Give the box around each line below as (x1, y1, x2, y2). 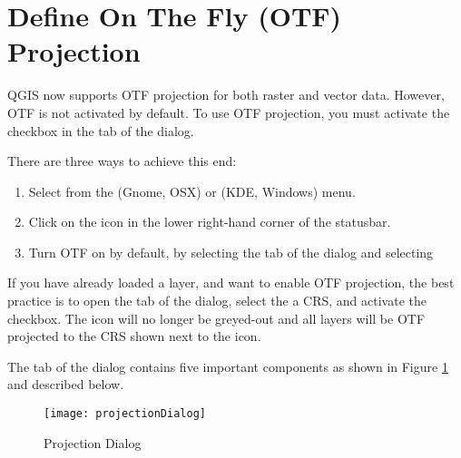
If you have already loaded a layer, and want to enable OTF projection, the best (7, 273, 455, 292)
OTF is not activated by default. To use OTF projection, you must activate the (7, 102, 450, 122)
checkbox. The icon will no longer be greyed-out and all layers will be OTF (7, 308, 426, 327)
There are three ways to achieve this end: (7, 151, 237, 171)
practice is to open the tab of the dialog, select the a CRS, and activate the (7, 291, 427, 310)
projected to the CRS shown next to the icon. (7, 326, 261, 346)
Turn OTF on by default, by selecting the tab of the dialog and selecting (28, 242, 434, 261)
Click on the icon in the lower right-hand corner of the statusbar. (28, 212, 391, 231)
